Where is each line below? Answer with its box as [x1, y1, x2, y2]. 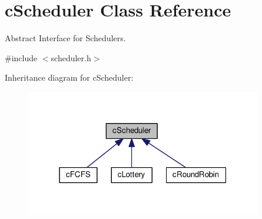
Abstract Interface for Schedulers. [5, 32, 126, 44]
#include [5, 51, 38, 64]
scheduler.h [51, 51, 91, 64]
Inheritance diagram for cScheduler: [5, 71, 134, 84]
